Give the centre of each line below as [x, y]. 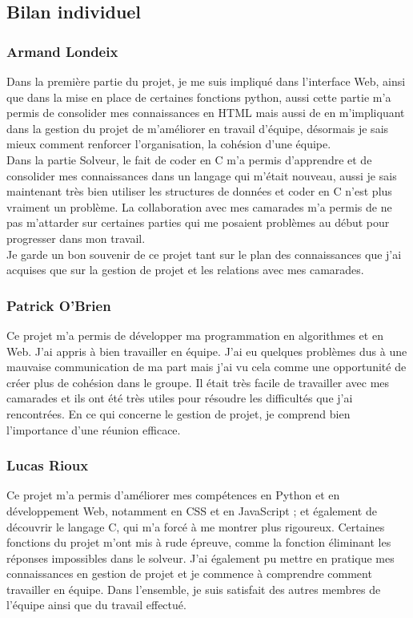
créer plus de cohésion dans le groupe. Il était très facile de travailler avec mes [198, 382]
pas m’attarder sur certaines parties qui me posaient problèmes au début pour [198, 222]
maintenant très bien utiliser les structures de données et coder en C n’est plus [199, 191]
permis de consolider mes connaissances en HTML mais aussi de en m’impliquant [206, 113]
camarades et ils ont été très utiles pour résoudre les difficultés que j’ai [180, 398]
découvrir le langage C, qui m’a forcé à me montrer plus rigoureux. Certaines [196, 526]
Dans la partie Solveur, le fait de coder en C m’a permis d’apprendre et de [189, 159]
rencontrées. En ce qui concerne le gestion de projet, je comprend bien [178, 413]
